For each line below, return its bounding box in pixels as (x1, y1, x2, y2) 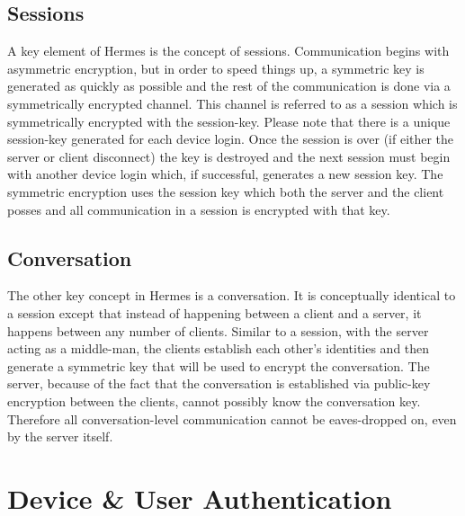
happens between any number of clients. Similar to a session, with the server (7, 321, 429, 340)
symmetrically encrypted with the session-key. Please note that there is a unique (7, 111, 451, 130)
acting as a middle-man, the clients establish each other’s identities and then (7, 339, 430, 358)
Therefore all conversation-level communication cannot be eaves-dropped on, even (7, 409, 457, 428)
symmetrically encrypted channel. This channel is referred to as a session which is (7, 93, 458, 112)
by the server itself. (7, 427, 113, 446)
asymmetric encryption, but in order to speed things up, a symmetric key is (7, 58, 425, 77)
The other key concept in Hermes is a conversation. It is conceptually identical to (7, 286, 456, 305)
